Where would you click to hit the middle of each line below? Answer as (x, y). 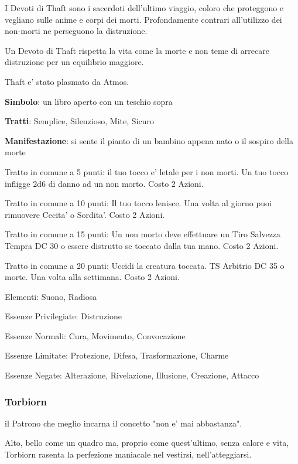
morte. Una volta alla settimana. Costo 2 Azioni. (92, 277)
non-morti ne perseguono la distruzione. (76, 31)
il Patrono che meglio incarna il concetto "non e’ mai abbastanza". (124, 423)
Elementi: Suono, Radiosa (51, 296)
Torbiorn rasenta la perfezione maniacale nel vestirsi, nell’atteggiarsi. (128, 454)
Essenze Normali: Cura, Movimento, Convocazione (95, 335)
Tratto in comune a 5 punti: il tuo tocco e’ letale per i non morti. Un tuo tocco (147, 171)
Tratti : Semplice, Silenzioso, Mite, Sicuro (79, 121)
